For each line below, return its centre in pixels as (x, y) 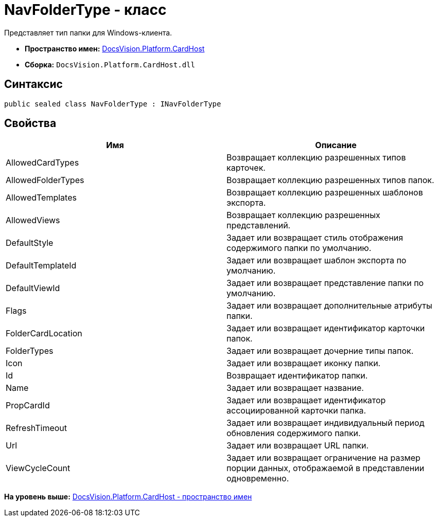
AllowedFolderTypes (45, 180)
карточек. (246, 168)
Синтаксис (33, 84)
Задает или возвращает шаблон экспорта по (317, 260)
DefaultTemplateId (41, 266)
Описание (336, 145)
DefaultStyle (30, 243)
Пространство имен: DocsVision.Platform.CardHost (115, 48)
